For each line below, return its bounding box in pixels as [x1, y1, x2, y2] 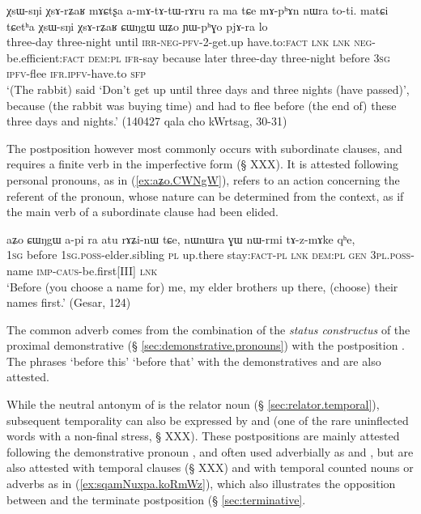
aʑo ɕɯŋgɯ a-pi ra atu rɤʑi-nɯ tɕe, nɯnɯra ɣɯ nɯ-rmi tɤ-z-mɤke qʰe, [6, 230, 355, 247]
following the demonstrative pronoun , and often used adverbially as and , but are [6, 443, 414, 460]
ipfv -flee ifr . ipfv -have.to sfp [6, 65, 147, 82]
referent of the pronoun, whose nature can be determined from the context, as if [6, 187, 404, 204]
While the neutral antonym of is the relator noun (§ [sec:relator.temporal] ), [6, 396, 380, 413]
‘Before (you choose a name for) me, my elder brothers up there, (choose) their [6, 278, 398, 295]
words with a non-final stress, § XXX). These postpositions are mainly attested [6, 427, 400, 444]
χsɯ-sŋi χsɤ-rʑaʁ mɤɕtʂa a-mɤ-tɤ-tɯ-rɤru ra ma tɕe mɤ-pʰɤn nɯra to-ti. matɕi [6, 2, 389, 18]
